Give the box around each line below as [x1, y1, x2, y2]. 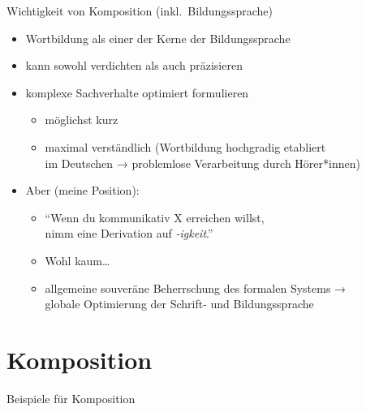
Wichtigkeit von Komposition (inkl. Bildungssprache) [6, 2, 273, 19]
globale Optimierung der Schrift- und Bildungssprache [45, 295, 314, 312]
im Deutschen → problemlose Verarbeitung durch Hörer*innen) [45, 154, 360, 171]
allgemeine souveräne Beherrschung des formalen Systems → [45, 279, 347, 296]
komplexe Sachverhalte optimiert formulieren [25, 84, 249, 101]
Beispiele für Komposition [6, 389, 136, 406]
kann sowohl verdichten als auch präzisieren [25, 57, 243, 74]
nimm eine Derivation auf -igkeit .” [45, 225, 213, 242]
